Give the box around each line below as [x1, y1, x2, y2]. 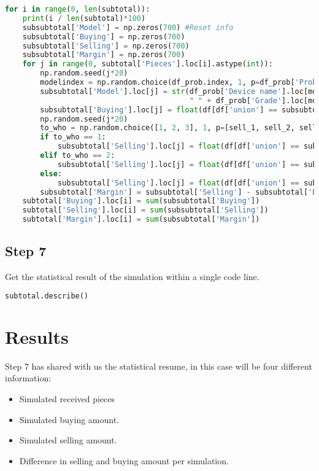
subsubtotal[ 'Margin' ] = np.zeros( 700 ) [22, 50, 185, 60]
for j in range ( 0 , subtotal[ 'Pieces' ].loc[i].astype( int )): [22, 60, 273, 69]
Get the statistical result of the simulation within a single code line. [5, 270, 259, 283]
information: [5, 372, 52, 384]
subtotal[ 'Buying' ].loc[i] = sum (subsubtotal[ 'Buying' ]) [22, 197, 260, 206]
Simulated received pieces [19, 392, 115, 405]
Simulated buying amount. [19, 413, 120, 426]
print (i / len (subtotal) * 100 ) [22, 14, 146, 23]
